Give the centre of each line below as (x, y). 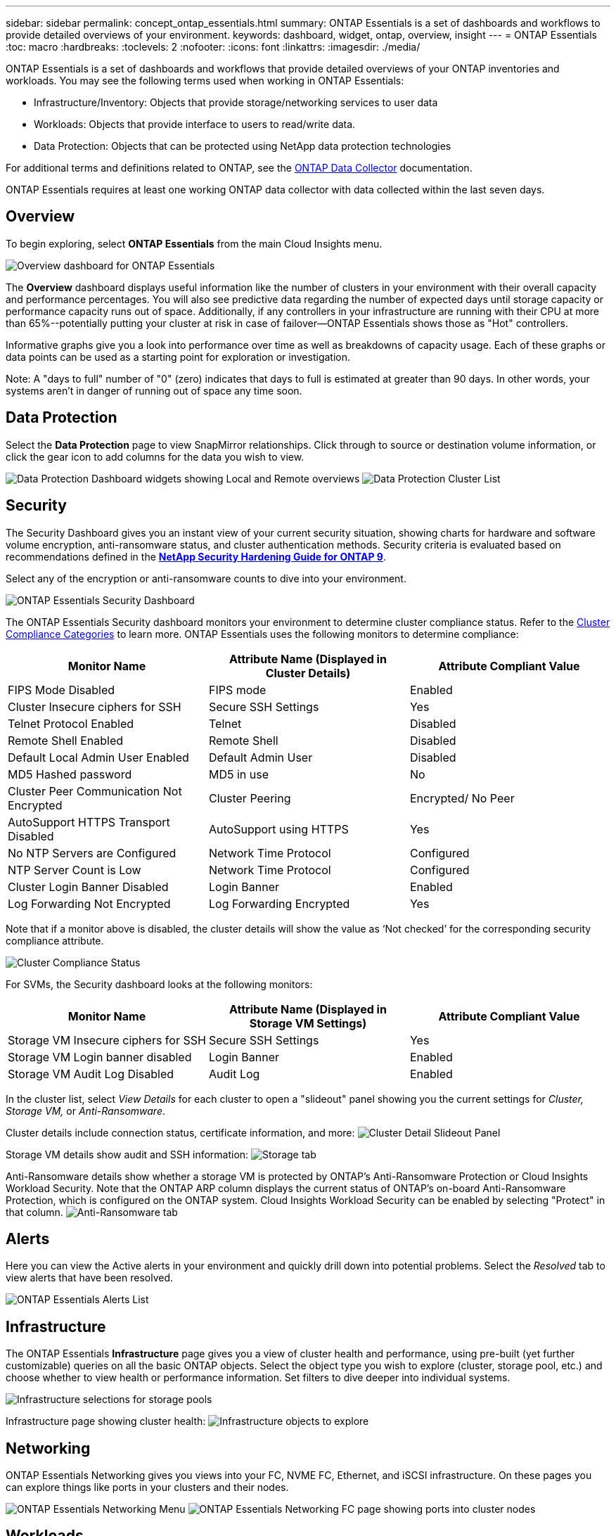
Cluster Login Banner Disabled (88, 887)
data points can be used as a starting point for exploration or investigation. (178, 357)
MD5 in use (239, 774)
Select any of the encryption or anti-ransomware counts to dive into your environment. (206, 578)
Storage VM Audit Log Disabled (91, 1074)
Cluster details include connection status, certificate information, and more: (180, 1132)
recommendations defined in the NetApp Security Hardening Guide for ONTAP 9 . (196, 556)
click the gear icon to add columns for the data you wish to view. (155, 456)
